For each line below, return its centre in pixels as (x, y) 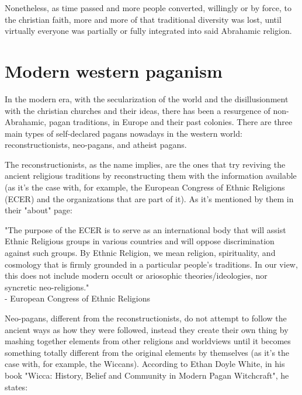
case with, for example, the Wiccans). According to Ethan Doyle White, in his (145, 364)
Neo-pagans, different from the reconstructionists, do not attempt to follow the (146, 318)
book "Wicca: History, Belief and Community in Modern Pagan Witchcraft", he (147, 375)
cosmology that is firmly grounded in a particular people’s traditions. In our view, (151, 264)
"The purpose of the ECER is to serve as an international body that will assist (145, 229)
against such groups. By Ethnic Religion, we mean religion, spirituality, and (140, 253)
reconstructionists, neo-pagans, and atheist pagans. (96, 145)
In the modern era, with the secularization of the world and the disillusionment (147, 98)
